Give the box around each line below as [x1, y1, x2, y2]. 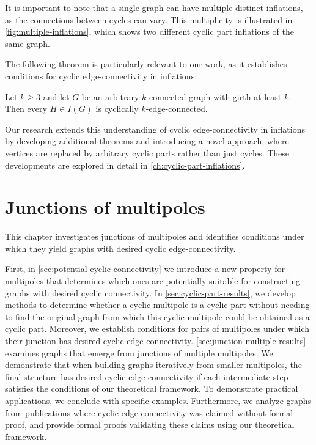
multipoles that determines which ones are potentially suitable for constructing [5, 274, 301, 287]
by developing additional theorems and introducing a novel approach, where [5, 134, 289, 147]
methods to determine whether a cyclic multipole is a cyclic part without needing [5, 298, 310, 311]
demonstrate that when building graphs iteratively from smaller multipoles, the [5, 358, 302, 371]
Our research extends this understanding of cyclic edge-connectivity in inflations [5, 122, 305, 135]
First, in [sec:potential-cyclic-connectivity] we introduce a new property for [5, 262, 285, 275]
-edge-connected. [145, 102, 208, 115]
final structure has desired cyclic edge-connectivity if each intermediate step [5, 370, 288, 383]
